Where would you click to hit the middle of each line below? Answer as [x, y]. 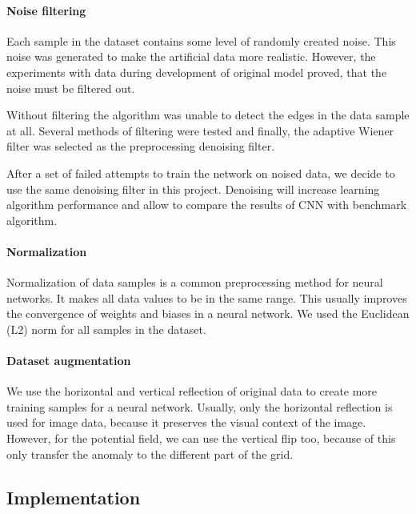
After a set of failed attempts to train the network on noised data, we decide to [201, 173]
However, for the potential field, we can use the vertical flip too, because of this [201, 438]
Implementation [74, 497]
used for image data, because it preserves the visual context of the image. [186, 422]
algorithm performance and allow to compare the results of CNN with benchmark [207, 205]
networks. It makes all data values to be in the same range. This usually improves [207, 297]
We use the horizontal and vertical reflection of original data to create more [192, 391]
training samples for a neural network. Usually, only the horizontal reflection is [200, 406]
